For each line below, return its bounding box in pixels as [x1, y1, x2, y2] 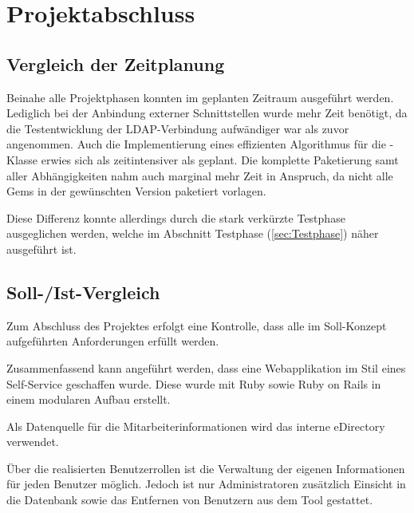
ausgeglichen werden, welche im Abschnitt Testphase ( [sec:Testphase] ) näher [6, 225, 379, 242]
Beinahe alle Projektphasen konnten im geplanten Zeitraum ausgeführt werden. [6, 89, 394, 105]
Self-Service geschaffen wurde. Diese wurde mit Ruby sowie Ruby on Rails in [6, 375, 381, 392]
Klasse [6, 151, 38, 168]
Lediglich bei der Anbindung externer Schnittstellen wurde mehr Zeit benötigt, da [6, 105, 408, 121]
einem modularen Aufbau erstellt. [6, 391, 171, 408]
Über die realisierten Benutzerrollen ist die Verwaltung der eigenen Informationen [6, 460, 405, 476]
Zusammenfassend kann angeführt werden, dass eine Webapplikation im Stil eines [6, 359, 406, 376]
